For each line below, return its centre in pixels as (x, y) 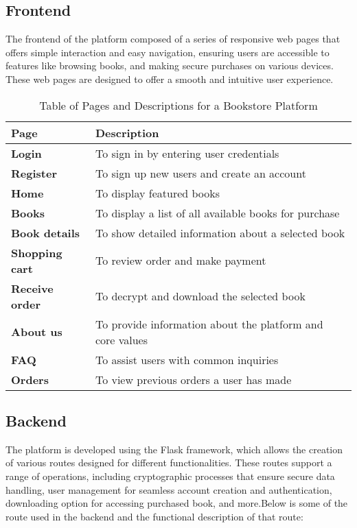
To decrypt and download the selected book (200, 296)
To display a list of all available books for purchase (217, 213)
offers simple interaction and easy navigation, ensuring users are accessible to (168, 52)
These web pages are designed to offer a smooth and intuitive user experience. (170, 79)
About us (37, 332)
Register (34, 173)
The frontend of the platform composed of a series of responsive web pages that (173, 39)
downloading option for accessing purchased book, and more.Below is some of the (177, 503)
